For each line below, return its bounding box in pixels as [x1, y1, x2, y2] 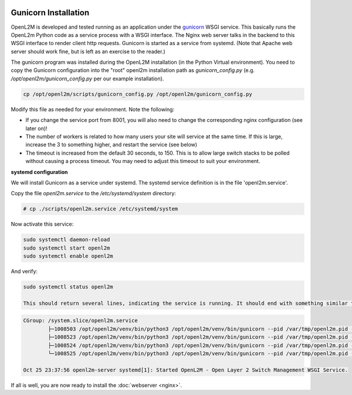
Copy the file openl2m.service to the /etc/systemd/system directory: [11, 190, 176, 197]
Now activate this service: [11, 220, 74, 228]
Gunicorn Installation [11, 8, 90, 18]
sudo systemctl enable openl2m [23, 253, 114, 260]
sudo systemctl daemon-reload [23, 236, 110, 243]
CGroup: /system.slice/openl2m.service [23, 317, 138, 324]
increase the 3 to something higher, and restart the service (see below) [25, 141, 198, 148]
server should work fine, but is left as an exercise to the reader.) [11, 47, 165, 55]
